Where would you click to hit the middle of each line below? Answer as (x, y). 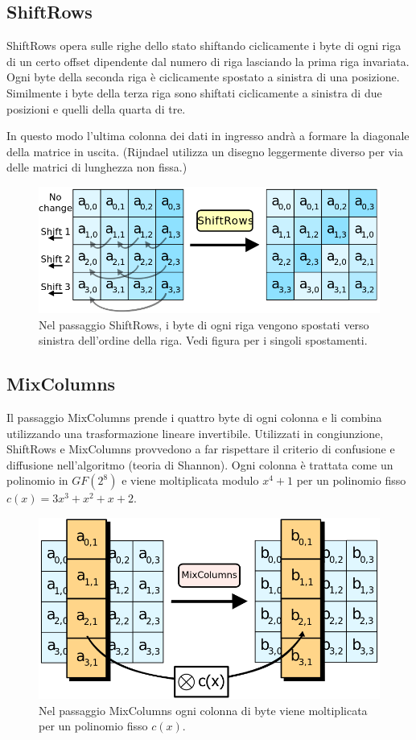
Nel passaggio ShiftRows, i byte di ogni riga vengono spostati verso (204, 324)
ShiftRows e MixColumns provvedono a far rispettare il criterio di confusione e (201, 449)
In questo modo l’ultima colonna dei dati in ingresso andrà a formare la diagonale (208, 136)
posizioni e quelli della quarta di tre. (96, 108)
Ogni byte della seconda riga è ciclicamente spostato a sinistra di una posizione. (203, 77)
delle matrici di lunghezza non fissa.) (97, 167)
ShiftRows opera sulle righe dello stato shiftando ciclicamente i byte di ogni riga (204, 45)
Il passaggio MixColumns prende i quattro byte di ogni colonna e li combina (194, 417)
